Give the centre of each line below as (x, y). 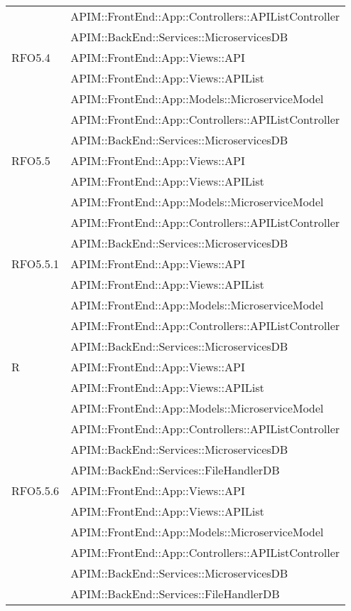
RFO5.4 (31, 57)
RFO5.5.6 (36, 490)
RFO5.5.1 (36, 264)
